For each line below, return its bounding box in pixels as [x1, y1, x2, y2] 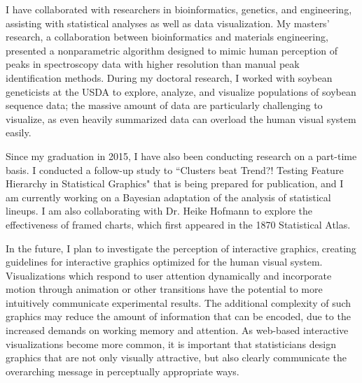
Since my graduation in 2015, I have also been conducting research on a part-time [6, 148, 357, 163]
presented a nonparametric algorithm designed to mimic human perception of [6, 43, 338, 57]
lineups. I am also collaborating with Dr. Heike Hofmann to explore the [6, 203, 312, 218]
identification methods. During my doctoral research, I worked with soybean [6, 70, 333, 85]
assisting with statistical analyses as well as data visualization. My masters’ [6, 15, 330, 30]
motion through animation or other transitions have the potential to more [6, 282, 323, 296]
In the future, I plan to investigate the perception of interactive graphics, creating [6, 240, 356, 255]
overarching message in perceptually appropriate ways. [6, 363, 239, 378]
